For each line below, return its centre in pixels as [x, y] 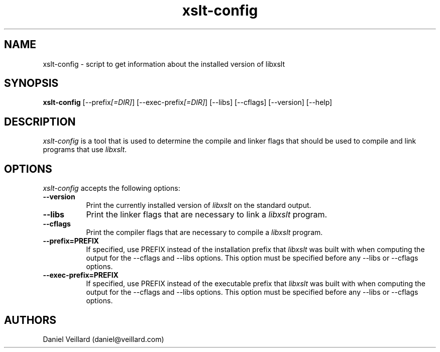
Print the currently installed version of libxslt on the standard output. [199, 205]
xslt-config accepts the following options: [112, 188]
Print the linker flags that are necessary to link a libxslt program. [207, 215]
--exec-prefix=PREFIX [81, 275]
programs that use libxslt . [85, 150]
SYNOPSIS [31, 83]
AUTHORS [30, 320]
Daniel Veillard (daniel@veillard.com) [103, 339]
